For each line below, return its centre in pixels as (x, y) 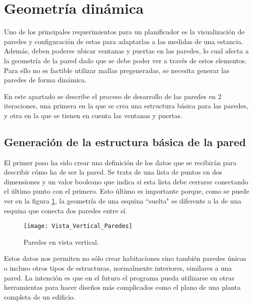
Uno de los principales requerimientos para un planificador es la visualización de (124, 32)
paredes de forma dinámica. (45, 80)
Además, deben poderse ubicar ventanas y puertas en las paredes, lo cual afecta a (126, 51)
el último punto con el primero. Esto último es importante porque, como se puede (127, 191)
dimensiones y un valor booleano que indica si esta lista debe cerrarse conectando (126, 181)
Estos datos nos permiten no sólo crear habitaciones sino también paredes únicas (125, 258)
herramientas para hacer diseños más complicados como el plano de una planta (122, 287)
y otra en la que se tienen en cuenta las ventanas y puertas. (93, 115)
